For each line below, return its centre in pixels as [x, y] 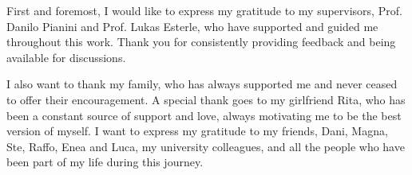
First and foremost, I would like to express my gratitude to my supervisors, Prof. [204, 10]
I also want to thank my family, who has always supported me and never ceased [202, 84]
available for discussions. [66, 57]
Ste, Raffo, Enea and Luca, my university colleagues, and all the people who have [206, 146]
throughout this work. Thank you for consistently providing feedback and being [201, 42]
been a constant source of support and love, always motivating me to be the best [204, 115]
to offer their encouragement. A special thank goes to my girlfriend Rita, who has [206, 99]
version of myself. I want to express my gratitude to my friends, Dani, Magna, [197, 131]
